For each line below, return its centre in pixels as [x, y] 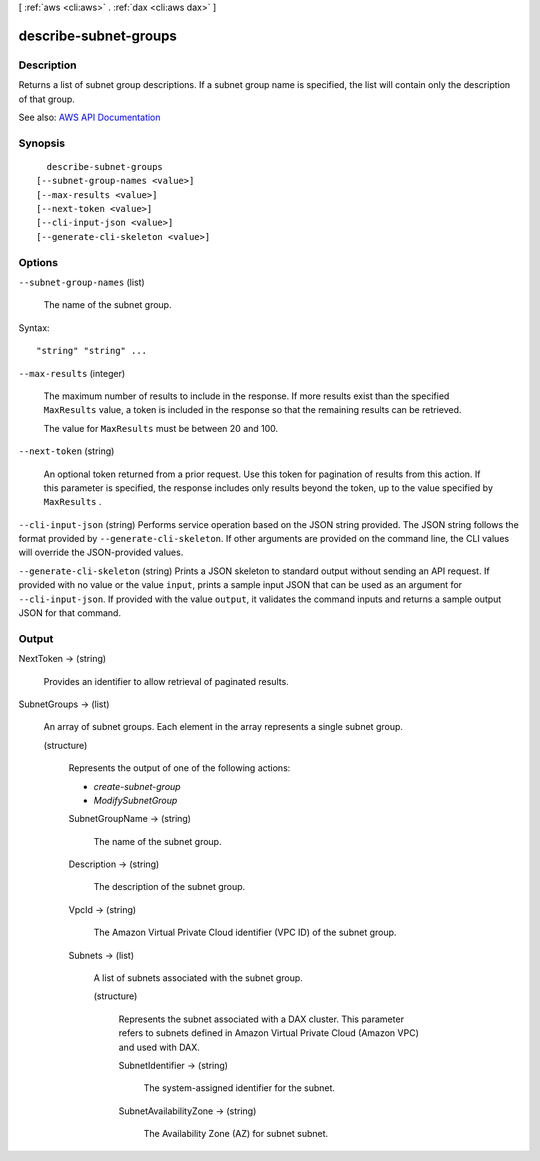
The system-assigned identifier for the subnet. [239, 1088]
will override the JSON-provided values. [101, 552]
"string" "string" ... [92, 351]
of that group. [46, 99]
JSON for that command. [70, 613]
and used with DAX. [159, 1047]
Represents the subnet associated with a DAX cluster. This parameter [261, 1019]
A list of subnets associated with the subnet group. [198, 978]
